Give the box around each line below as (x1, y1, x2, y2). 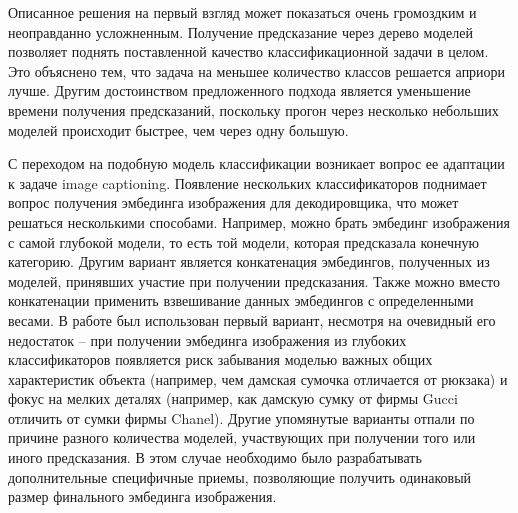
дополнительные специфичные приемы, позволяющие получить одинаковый (8, 466, 472, 487)
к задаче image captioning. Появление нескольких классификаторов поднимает (8, 172, 487, 193)
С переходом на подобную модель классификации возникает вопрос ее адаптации (8, 153, 505, 174)
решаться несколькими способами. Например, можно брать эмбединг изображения (8, 211, 510, 232)
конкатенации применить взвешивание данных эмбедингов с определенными (8, 290, 474, 311)
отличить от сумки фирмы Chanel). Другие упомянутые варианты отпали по (8, 407, 475, 428)
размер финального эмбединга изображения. (8, 486, 277, 507)
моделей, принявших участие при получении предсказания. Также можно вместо (8, 270, 501, 291)
